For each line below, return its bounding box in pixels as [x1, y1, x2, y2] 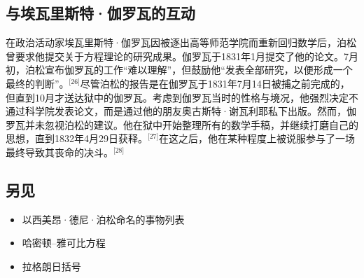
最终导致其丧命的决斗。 [6, 144, 113, 159]
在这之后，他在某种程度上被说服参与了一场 [159, 131, 356, 146]
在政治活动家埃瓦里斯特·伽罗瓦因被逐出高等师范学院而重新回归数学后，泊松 [6, 35, 356, 50]
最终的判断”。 [6, 76, 69, 90]
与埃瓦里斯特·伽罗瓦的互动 [6, 2, 195, 24]
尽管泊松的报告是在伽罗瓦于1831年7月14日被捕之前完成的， [80, 76, 350, 90]
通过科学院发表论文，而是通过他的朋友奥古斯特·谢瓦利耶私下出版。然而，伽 [6, 104, 356, 118]
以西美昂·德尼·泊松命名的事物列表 [22, 211, 185, 226]
